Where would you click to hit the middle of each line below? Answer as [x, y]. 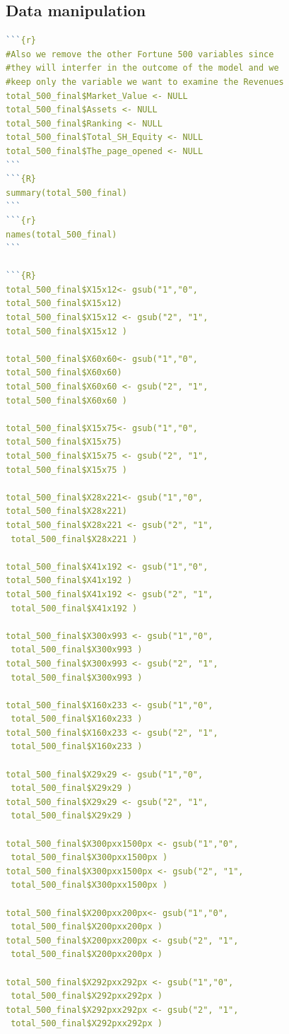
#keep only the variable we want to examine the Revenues [145, 82]
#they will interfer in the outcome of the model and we [142, 68]
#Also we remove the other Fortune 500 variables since [140, 54]
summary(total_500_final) [66, 193]
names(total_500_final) [61, 234]
